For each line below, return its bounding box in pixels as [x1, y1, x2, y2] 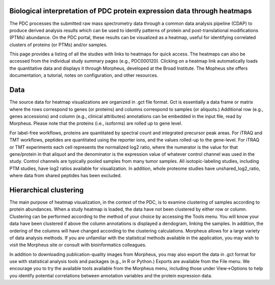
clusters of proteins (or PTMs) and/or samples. [9, 41, 108, 48]
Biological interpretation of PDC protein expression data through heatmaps [9, 7, 252, 15]
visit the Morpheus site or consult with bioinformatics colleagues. [9, 242, 147, 248]
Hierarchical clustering [9, 186, 84, 194]
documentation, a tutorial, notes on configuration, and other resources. [9, 72, 158, 78]
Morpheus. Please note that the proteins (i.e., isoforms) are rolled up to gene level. [9, 120, 183, 127]
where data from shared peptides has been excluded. [9, 173, 122, 179]
